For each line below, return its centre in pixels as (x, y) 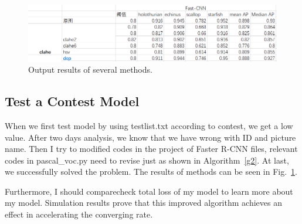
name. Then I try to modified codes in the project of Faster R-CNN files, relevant (151, 149)
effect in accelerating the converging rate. (79, 214)
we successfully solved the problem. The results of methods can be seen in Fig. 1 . (151, 172)
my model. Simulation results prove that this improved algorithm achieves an (143, 203)
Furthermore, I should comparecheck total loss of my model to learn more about (149, 191)
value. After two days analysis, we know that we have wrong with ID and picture (150, 137)
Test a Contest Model (72, 101)
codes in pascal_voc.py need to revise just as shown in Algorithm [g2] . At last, (147, 160)
